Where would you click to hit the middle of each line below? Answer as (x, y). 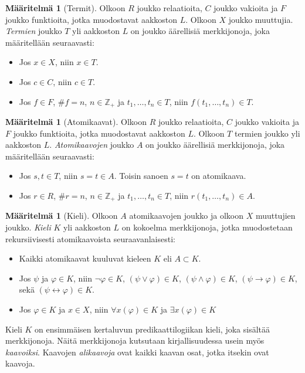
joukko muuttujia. (261, 19)
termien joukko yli (267, 133)
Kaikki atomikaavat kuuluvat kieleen (85, 258)
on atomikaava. (219, 176)
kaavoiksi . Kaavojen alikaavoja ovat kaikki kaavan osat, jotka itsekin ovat (137, 352)
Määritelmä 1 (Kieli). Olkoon (62, 216)
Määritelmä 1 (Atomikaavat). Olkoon (76, 122)
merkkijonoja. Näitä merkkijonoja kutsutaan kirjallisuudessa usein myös (135, 340)
